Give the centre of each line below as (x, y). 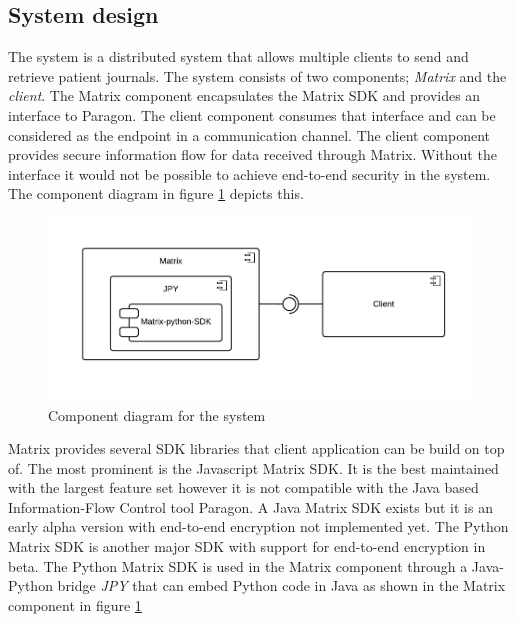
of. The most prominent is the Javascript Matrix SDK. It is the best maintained (253, 467)
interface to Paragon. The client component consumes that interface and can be (252, 114)
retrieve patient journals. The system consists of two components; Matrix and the (257, 75)
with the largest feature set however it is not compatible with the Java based (243, 487)
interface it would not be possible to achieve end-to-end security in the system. (249, 173)
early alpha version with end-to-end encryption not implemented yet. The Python (258, 526)
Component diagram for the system (157, 414)
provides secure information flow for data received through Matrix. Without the (252, 154)
